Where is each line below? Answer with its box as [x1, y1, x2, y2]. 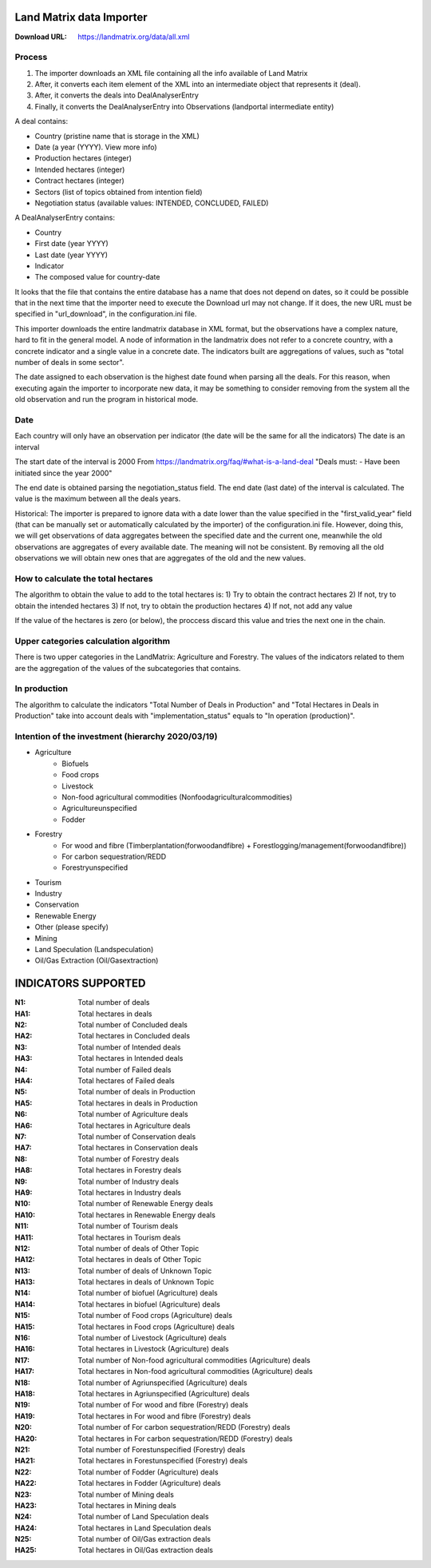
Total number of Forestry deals [77, 1154, 180, 1164]
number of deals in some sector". [14, 358, 125, 367]
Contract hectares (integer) [34, 176, 125, 185]
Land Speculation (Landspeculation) [34, 945, 154, 955]
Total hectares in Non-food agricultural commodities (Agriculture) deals [77, 1367, 313, 1376]
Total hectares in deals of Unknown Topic [77, 1277, 215, 1287]
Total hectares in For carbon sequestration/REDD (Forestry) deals [77, 1434, 293, 1443]
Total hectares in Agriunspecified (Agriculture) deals [77, 1388, 251, 1398]
